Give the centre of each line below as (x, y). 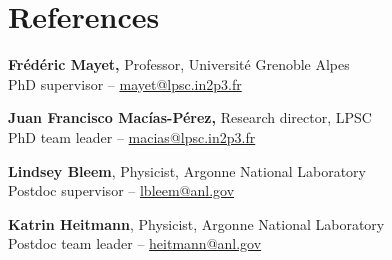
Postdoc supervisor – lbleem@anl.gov (121, 190)
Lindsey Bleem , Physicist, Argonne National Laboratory (187, 170)
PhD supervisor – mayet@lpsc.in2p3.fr (125, 83)
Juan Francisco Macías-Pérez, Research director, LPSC (190, 117)
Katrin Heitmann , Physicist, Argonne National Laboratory (196, 223)
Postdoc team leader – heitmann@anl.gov (135, 243)
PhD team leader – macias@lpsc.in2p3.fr (132, 136)
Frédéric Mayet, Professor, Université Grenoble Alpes (179, 64)
